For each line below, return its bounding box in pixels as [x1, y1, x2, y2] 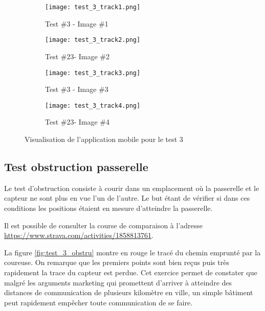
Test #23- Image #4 [45, 116, 110, 127]
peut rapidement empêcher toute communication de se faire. [4, 297, 193, 307]
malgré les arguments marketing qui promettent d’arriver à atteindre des [4, 277, 232, 288]
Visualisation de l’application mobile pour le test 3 [25, 134, 183, 144]
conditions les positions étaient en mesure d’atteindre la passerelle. [4, 202, 213, 213]
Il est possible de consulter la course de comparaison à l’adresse [4, 220, 203, 230]
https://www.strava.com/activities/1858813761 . [4, 230, 153, 241]
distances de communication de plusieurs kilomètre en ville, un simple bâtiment [4, 287, 253, 298]
